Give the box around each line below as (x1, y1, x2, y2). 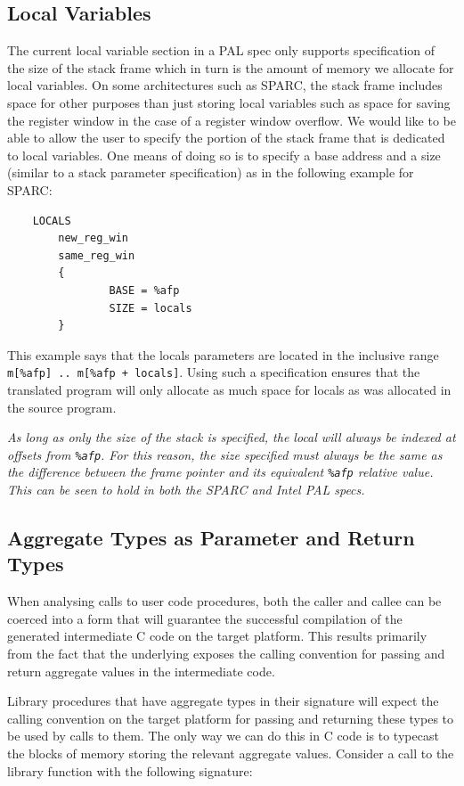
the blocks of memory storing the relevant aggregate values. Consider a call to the (7, 743, 454, 762)
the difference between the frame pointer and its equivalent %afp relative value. (7, 463, 434, 481)
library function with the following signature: (7, 761, 253, 780)
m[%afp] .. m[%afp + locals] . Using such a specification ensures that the (7, 363, 420, 381)
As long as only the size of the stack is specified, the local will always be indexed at (7, 428, 456, 446)
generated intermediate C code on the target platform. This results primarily (7, 626, 427, 645)
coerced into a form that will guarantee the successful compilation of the (7, 609, 403, 627)
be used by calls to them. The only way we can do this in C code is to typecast (7, 726, 439, 745)
